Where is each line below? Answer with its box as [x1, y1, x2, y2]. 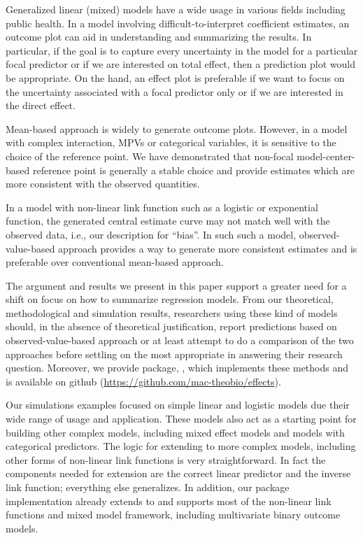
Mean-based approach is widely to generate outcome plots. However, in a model [6, 121, 348, 136]
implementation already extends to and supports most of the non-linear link [6, 493, 332, 508]
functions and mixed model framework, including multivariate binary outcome [6, 507, 341, 522]
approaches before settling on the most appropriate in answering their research [6, 346, 343, 361]
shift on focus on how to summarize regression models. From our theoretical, [6, 292, 334, 306]
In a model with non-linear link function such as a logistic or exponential [6, 199, 318, 214]
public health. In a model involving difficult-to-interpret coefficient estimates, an [6, 15, 350, 30]
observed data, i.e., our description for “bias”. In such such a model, [6, 227, 297, 241]
